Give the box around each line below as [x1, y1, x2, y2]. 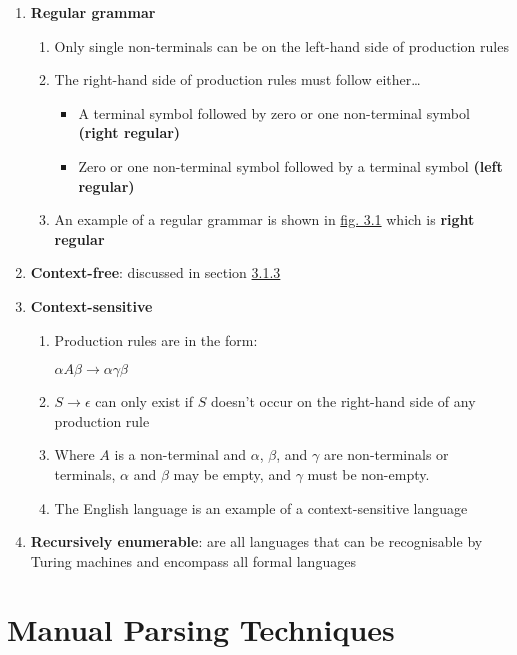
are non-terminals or [323, 444, 449, 465]
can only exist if [95, 391, 193, 412]
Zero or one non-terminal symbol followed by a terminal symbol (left [78, 155, 503, 176]
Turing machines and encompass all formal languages [30, 550, 356, 571]
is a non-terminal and [114, 444, 247, 465]
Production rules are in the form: [54, 329, 258, 350]
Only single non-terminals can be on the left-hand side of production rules [54, 35, 509, 56]
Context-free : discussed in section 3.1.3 [30, 262, 281, 283]
